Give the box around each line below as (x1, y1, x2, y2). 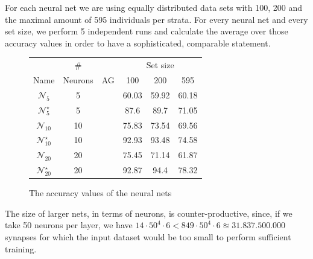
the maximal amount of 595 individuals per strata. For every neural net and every (5, 13, 308, 25)
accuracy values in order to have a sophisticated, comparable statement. (5, 36, 271, 49)
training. (5, 242, 37, 255)
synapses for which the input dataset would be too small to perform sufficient (5, 230, 291, 243)
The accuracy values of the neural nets (29, 187, 172, 199)
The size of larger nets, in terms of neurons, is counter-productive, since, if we (5, 206, 292, 219)
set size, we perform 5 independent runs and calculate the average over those (5, 25, 288, 37)
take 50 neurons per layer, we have (5, 219, 133, 231)
